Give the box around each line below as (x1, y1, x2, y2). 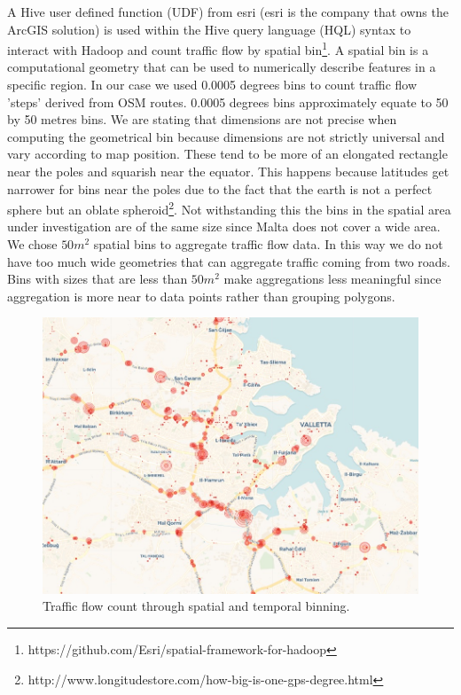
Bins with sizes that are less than (7, 269, 188, 288)
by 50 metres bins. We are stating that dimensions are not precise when (7, 110, 397, 129)
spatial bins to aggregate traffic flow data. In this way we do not (93, 235, 443, 254)
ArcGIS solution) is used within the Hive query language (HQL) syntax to (7, 20, 411, 38)
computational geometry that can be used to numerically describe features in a (7, 58, 436, 76)
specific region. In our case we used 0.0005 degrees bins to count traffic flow (7, 75, 418, 94)
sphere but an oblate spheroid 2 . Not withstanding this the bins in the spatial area (7, 198, 451, 218)
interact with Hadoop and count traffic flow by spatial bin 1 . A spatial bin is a (7, 38, 429, 59)
